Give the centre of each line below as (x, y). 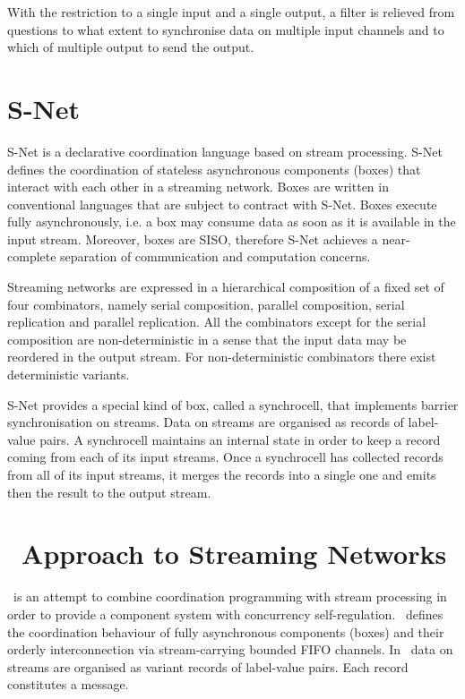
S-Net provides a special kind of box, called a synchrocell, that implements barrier (233, 404)
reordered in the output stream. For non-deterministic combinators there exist (222, 357)
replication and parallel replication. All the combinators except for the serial (217, 322)
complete (32, 256)
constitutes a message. (68, 684)
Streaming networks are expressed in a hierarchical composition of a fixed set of (226, 287)
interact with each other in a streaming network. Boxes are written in (198, 187)
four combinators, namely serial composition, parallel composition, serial (206, 304)
